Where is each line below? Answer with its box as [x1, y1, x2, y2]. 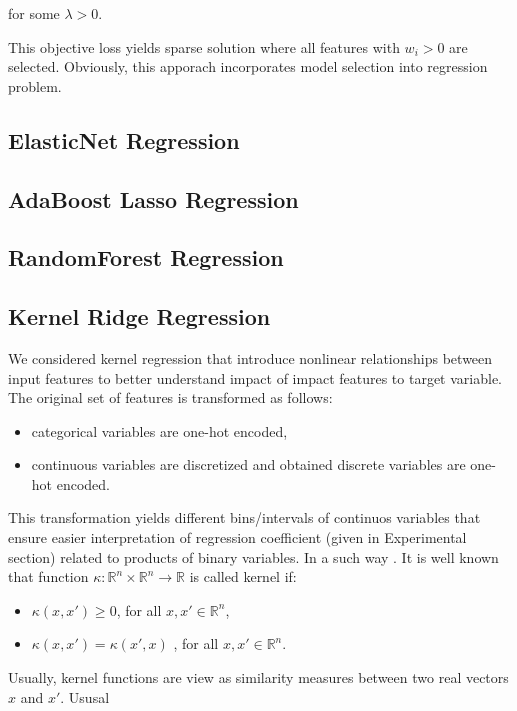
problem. [8, 75, 62, 96]
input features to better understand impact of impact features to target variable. [8, 367, 502, 388]
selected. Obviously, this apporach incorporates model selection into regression [8, 56, 488, 77]
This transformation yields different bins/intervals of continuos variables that [8, 507, 481, 528]
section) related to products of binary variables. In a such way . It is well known [8, 546, 499, 567]
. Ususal [60, 686, 110, 707]
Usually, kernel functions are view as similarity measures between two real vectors [8, 667, 509, 688]
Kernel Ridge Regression [8, 301, 271, 332]
